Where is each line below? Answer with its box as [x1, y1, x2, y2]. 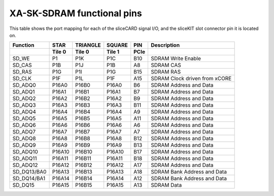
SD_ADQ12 [12, 161, 38, 169]
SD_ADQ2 [12, 95, 36, 102]
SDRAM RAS [150, 69, 181, 76]
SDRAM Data [150, 182, 182, 189]
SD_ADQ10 [12, 148, 38, 155]
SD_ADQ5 [12, 115, 36, 122]
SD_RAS [12, 69, 32, 76]
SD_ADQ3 [12, 102, 36, 109]
